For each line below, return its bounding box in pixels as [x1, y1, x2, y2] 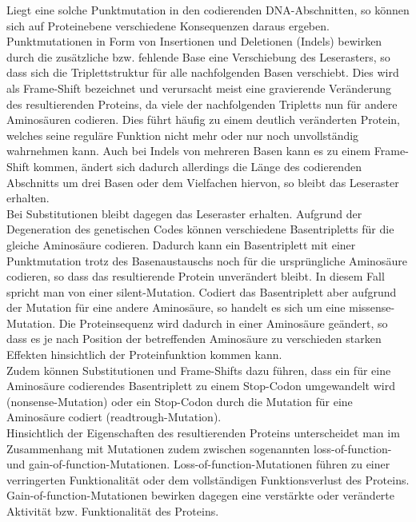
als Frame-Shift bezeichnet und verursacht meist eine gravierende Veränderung [6, 79, 391, 96]
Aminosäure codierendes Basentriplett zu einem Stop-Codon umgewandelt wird [6, 377, 395, 394]
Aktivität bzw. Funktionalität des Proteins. [6, 503, 219, 519]
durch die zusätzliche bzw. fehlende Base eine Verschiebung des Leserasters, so [6, 48, 390, 65]
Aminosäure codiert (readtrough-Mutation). [6, 408, 222, 425]
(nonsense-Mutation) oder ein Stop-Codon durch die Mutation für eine [6, 392, 353, 409]
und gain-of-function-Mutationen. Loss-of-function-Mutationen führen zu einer [6, 456, 390, 472]
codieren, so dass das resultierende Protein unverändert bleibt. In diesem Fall [6, 268, 385, 285]
